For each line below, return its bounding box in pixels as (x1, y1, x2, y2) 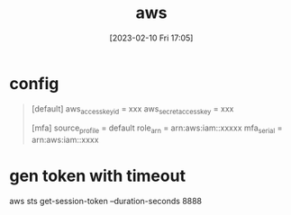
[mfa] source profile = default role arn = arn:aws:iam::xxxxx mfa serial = (31, 122, 283, 136)
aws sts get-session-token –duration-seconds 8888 (9, 196, 203, 207)
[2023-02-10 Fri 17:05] (109, 32, 194, 43)
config (9, 73, 59, 94)
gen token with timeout (9, 166, 186, 186)
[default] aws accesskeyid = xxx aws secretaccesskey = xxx (31, 103, 234, 116)
